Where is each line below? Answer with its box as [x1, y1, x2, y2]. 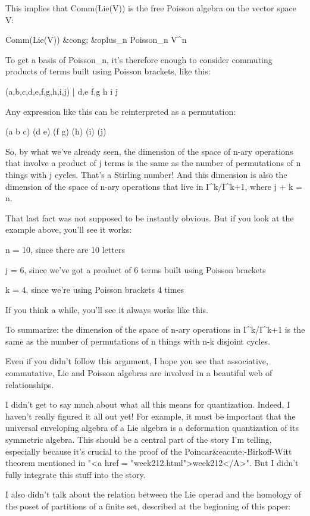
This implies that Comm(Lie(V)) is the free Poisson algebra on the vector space [5, 2, 296, 14]
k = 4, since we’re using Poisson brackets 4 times [5, 283, 184, 296]
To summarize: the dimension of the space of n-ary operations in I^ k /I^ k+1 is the [5, 323, 305, 336]
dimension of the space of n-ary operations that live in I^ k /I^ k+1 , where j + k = [5, 180, 302, 192]
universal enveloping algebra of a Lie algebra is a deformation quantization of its [5, 421, 299, 434]
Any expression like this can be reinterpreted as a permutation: [5, 105, 236, 117]
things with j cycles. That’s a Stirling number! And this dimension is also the [5, 168, 287, 180]
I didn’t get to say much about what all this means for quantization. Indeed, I [5, 398, 290, 411]
